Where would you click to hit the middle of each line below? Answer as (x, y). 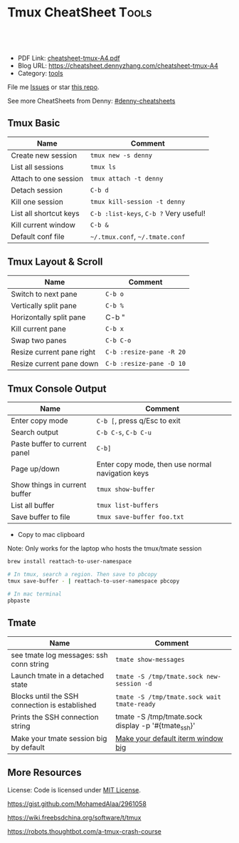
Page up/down (36, 469)
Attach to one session (47, 178)
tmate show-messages (150, 659)
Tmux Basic (34, 123)
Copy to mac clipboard (51, 535)
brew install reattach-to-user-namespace (70, 562)
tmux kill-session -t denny (138, 201)
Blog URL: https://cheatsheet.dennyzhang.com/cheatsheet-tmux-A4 (118, 66)
